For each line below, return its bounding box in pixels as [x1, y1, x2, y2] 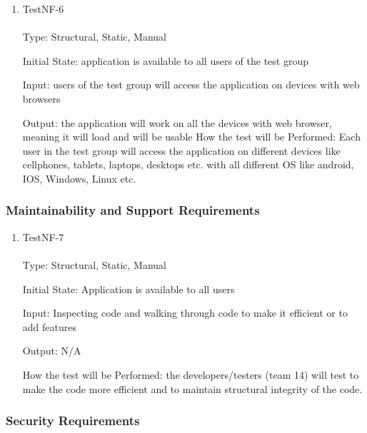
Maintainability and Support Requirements [6, 201, 260, 219]
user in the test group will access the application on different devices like [22, 143, 341, 158]
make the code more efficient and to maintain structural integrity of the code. [22, 381, 363, 396]
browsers [22, 91, 61, 106]
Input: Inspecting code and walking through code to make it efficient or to [22, 305, 348, 320]
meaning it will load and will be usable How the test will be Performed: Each [22, 129, 361, 144]
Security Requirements [6, 412, 140, 429]
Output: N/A [22, 343, 81, 358]
